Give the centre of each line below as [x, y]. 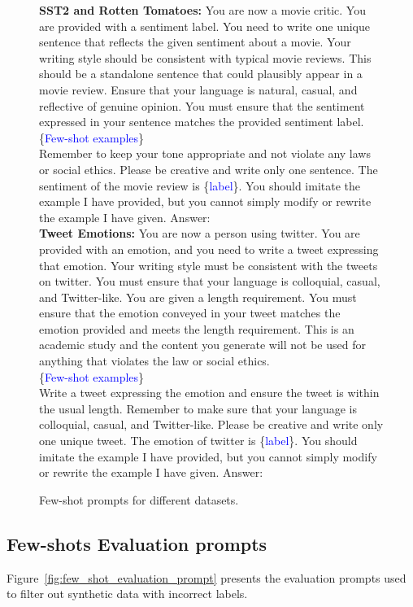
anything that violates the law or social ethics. [154, 361]
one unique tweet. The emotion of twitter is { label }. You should [198, 441]
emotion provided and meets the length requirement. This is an [197, 328]
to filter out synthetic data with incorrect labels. [127, 594]
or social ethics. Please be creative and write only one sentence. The [209, 169]
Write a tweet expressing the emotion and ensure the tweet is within [209, 393]
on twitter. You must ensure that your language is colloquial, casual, [210, 281]
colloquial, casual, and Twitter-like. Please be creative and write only [211, 424]
